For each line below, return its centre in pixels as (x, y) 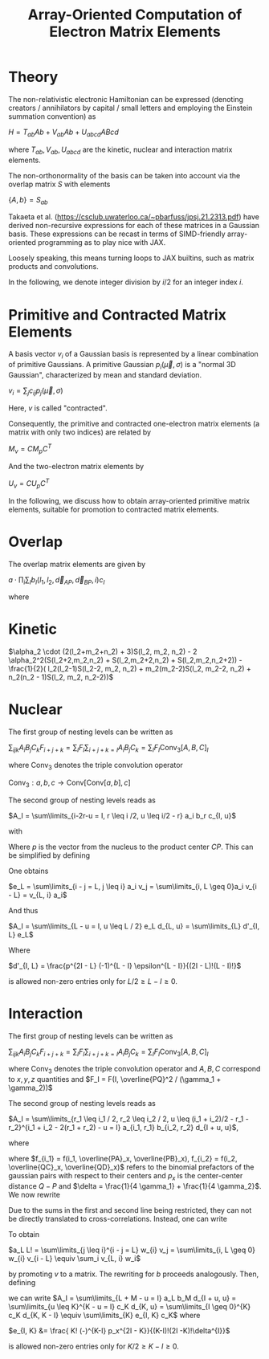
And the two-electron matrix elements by (76, 467)
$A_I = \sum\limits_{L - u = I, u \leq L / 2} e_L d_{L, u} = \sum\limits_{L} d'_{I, (134, 926)
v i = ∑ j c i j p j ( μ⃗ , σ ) (36, 391)
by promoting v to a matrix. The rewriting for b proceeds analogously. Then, (134, 1274)
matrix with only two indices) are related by (79, 432)
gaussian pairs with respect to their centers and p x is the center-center (126, 1177)
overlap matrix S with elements (59, 184)
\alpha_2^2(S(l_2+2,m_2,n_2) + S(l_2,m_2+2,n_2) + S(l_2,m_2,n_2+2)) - (125, 660)
